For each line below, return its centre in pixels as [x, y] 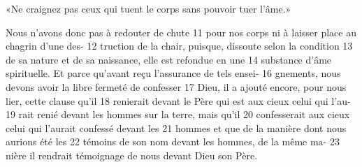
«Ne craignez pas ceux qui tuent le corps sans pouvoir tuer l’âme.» [149, 8]
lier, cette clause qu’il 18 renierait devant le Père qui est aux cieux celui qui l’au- [178, 100]
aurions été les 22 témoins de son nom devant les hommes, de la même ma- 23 [173, 141]
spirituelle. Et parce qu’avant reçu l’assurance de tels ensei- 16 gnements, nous [173, 73]
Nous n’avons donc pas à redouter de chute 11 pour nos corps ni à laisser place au [181, 32]
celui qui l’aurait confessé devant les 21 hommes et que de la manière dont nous [176, 128]
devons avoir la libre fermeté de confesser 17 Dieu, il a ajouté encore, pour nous [176, 86]
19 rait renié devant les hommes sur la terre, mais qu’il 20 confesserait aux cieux [178, 114]
